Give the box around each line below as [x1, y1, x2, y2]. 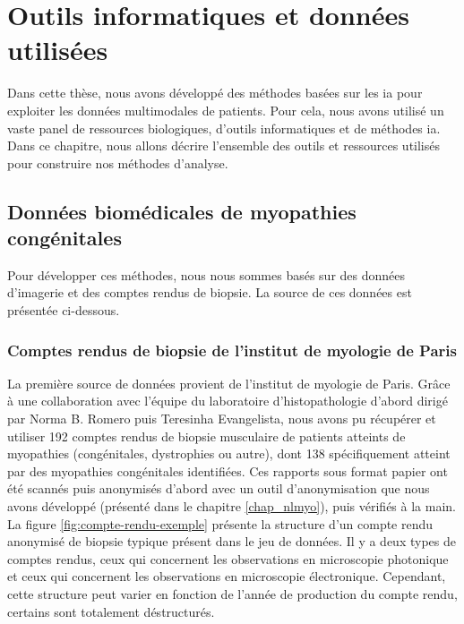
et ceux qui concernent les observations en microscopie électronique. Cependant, [7, 567, 446, 586]
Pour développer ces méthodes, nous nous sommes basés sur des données [7, 265, 406, 284]
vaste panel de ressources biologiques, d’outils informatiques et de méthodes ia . [7, 118, 441, 137]
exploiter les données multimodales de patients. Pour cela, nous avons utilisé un [7, 100, 444, 119]
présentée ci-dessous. [7, 301, 120, 320]
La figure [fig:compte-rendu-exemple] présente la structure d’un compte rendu [7, 514, 434, 533]
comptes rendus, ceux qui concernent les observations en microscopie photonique [7, 549, 449, 568]
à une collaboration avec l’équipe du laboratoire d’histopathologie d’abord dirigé [7, 391, 448, 410]
